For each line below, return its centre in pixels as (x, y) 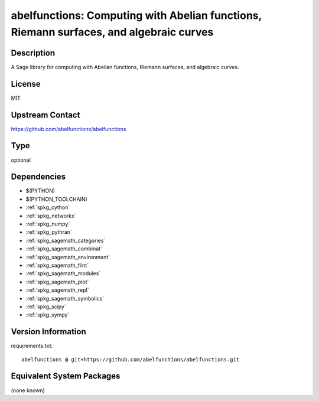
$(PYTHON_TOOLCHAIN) (57, 199)
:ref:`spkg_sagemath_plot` (57, 282)
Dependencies (38, 177)
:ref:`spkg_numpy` (48, 224)
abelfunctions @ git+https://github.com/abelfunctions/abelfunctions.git (131, 359)
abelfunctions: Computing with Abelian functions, (136, 15)
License (26, 84)
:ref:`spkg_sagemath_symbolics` (65, 298)
